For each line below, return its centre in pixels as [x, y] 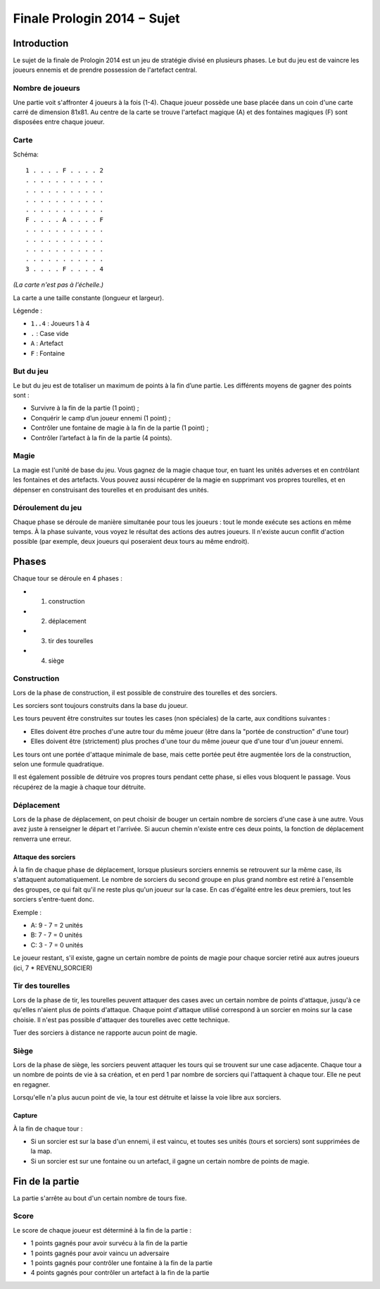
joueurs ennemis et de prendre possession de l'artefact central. [105, 70]
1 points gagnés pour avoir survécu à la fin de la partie [109, 1243]
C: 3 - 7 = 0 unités [57, 945]
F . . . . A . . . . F [65, 219]
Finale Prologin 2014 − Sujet [96, 18]
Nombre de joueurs [46, 88]
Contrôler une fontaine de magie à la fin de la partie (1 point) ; [120, 428]
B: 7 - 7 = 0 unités [57, 935]
